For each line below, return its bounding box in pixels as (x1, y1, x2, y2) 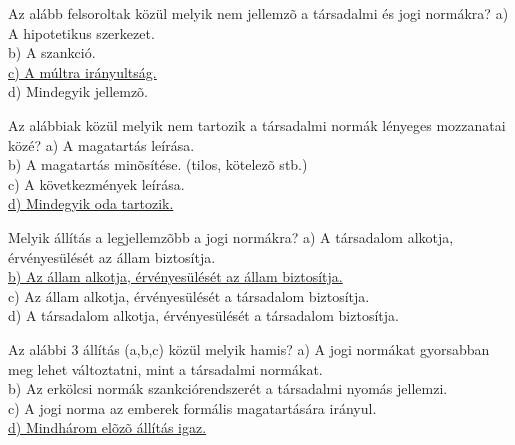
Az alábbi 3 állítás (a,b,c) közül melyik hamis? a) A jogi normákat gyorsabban (8, 338, 490, 359)
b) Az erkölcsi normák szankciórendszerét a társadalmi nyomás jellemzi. (8, 378, 448, 399)
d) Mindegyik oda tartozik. (8, 193, 174, 214)
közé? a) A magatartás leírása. (8, 134, 195, 155)
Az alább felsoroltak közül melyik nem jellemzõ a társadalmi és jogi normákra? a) (8, 3, 509, 23)
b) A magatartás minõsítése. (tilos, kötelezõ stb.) (8, 154, 308, 175)
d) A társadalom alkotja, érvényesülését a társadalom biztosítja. (8, 305, 399, 326)
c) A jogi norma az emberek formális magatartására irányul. (8, 397, 377, 418)
